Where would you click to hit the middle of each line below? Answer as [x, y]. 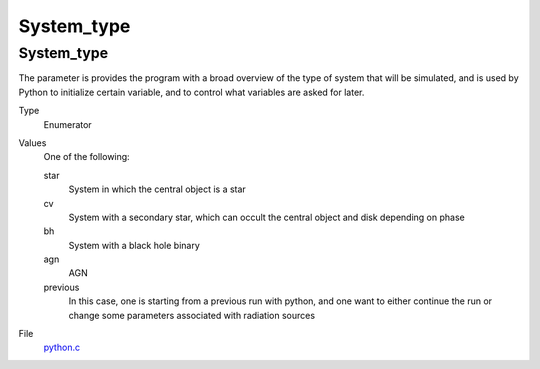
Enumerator [67, 124]
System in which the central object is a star [157, 189]
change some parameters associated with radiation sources [191, 315]
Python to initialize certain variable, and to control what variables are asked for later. [191, 92]
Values [32, 142]
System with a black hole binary [134, 245]
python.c [61, 347]
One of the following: [86, 157]
